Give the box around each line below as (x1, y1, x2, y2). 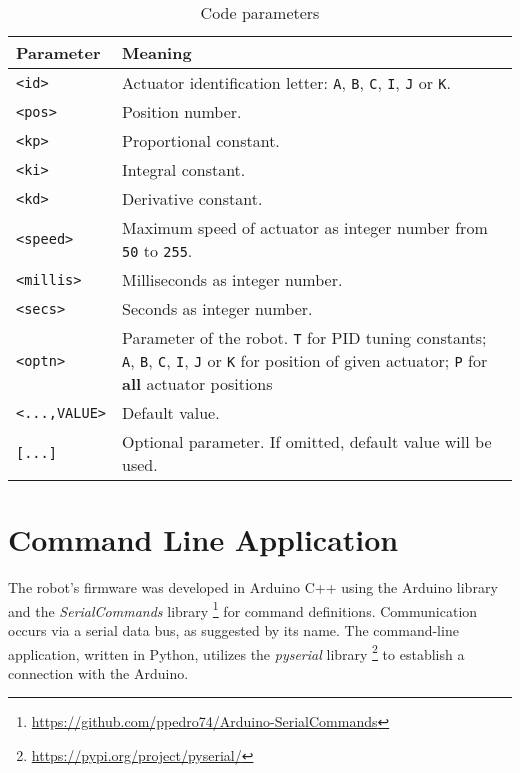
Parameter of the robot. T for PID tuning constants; (122, 326, 487, 349)
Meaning (122, 41, 192, 64)
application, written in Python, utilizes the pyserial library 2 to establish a (8, 640, 465, 664)
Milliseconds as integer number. (122, 268, 343, 291)
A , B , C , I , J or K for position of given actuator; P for (122, 349, 488, 372)
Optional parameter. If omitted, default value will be (122, 430, 492, 453)
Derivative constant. (122, 187, 263, 210)
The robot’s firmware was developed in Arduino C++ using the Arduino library (8, 577, 498, 598)
